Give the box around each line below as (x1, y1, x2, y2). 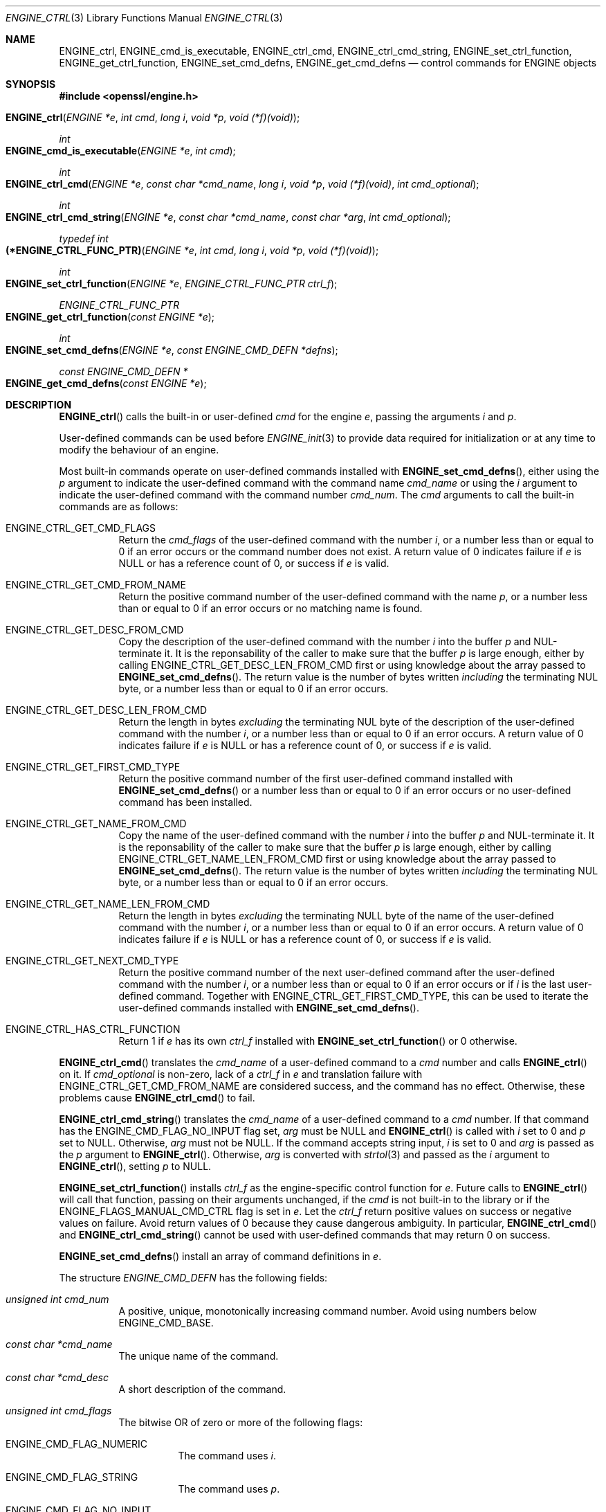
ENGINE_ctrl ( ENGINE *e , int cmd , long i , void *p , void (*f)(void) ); (6, 111, 300, 123)
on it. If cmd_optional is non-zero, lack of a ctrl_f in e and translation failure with (59, 1068, 423, 1080)
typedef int (59, 233, 109, 244)
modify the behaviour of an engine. (59, 444, 219, 456)
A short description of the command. (118, 1383, 286, 1395)
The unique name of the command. (118, 1350, 279, 1362)
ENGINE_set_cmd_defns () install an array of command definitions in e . (59, 1250, 382, 1262)
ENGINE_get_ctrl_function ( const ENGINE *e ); (6, 311, 215, 323)
